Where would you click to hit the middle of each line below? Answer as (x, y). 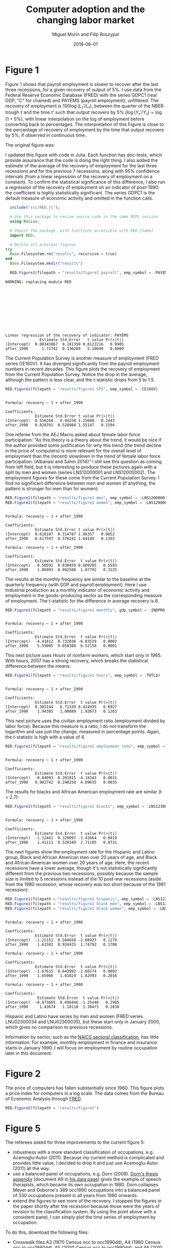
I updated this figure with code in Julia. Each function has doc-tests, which (84, 155)
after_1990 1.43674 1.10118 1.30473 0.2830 (62, 1007)
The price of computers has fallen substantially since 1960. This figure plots (85, 1088)
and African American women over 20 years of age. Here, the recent (77, 863)
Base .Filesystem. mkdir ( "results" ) (46, 264)
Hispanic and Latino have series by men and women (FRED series (74, 1016)
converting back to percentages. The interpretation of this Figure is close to (84, 124)
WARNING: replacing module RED (38, 282)
